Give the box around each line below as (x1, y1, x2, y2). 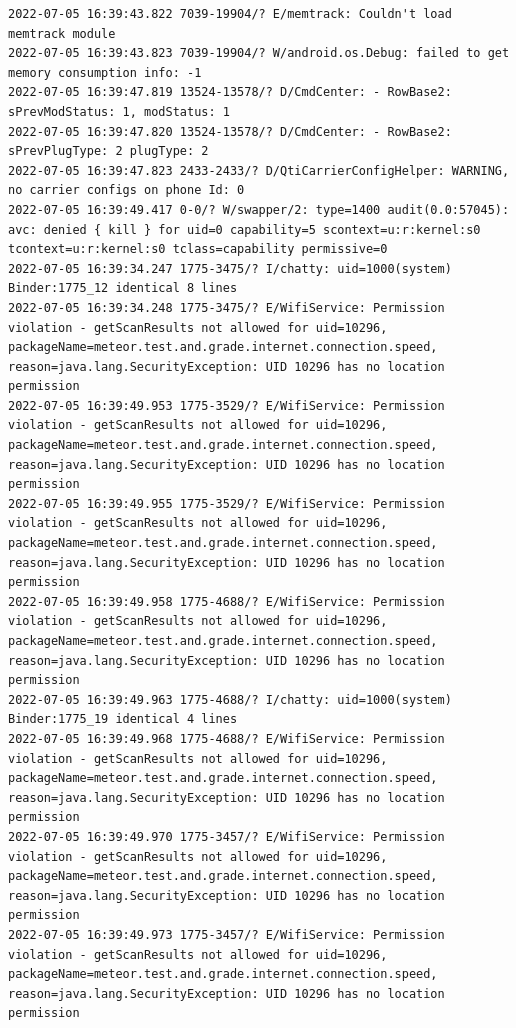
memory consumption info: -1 (8, 65, 202, 80)
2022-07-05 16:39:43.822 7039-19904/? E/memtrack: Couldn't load (8, 7, 452, 21)
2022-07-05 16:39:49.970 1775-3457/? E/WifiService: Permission (8, 829, 445, 844)
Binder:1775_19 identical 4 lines (8, 712, 238, 727)
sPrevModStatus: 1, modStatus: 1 (8, 104, 230, 119)
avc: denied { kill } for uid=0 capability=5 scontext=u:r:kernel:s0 (8, 222, 481, 237)
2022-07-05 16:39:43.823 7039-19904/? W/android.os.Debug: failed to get (8, 46, 510, 61)
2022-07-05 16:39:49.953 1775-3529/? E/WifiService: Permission (8, 398, 445, 413)
